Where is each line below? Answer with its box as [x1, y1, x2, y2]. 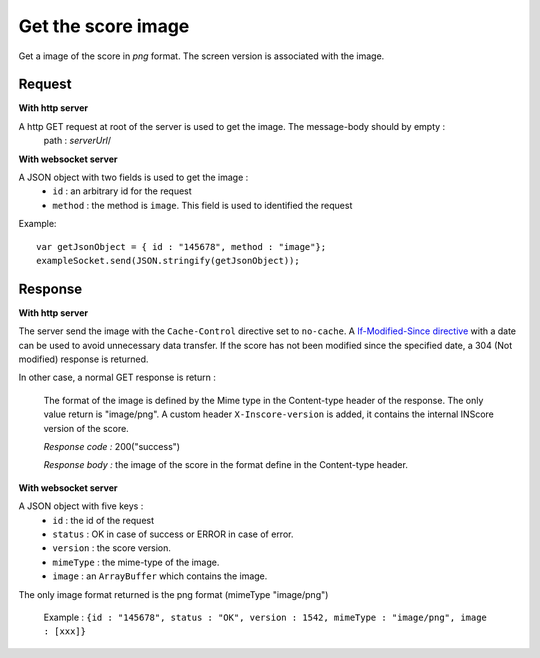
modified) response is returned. [18, 353, 149, 365]
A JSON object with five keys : [18, 500, 144, 512]
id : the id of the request [52, 514, 155, 526]
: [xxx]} [43, 626, 87, 637]
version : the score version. [52, 542, 172, 554]
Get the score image [18, 15, 190, 37]
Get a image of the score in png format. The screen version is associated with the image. [18, 50, 385, 62]
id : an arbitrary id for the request [52, 185, 192, 197]
